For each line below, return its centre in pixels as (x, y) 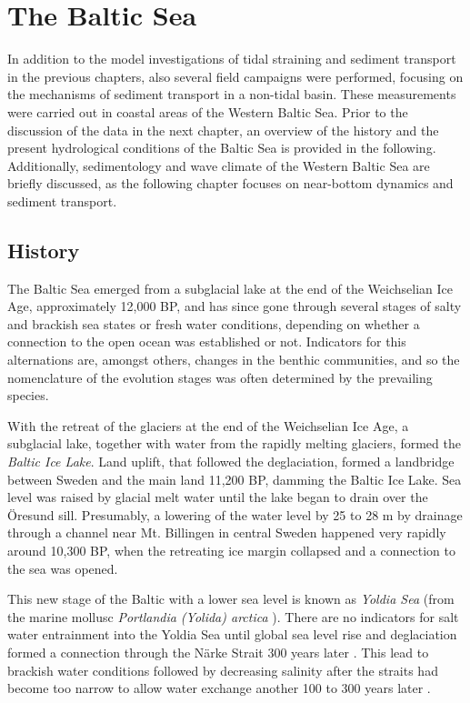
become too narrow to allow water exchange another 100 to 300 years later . (219, 688)
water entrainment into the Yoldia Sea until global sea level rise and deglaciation (232, 634)
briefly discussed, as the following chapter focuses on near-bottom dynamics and (230, 183)
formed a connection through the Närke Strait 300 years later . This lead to (218, 652)
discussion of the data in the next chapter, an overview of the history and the (223, 130)
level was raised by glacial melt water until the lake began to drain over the (218, 497)
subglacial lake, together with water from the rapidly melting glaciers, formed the (234, 443)
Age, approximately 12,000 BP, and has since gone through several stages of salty (235, 306)
